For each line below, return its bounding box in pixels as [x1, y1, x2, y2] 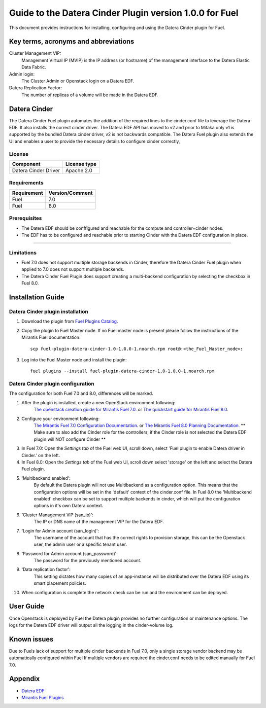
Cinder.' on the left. [21, 452, 60, 458]
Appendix [9, 674, 40, 683]
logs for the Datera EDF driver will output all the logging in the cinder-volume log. [9, 622, 174, 628]
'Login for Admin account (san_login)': [21, 528, 100, 533]
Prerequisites [9, 215, 42, 222]
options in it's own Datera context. [33, 503, 103, 509]
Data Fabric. [21, 64, 46, 70]
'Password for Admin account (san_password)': [21, 550, 118, 557]
